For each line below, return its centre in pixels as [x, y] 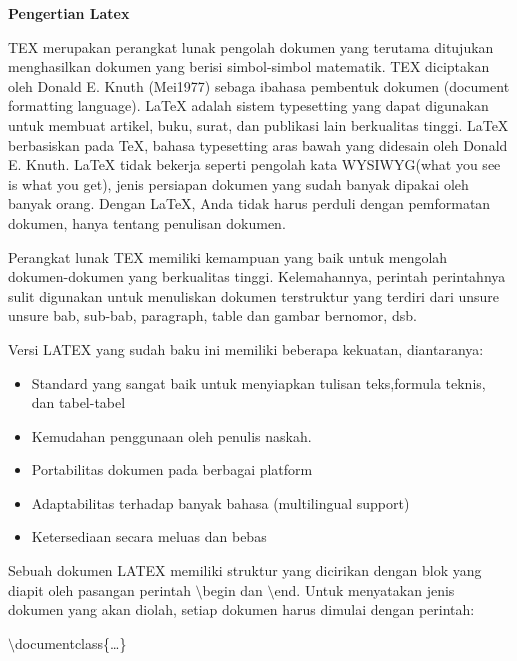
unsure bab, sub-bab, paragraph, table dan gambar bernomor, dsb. [212, 315]
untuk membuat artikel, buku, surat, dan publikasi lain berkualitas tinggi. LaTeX [258, 124]
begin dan [232, 589]
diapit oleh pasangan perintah [99, 589]
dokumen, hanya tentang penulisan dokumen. [147, 222]
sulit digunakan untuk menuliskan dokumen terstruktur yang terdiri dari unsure [254, 295]
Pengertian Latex [69, 13]
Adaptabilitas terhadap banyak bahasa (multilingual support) [220, 502]
